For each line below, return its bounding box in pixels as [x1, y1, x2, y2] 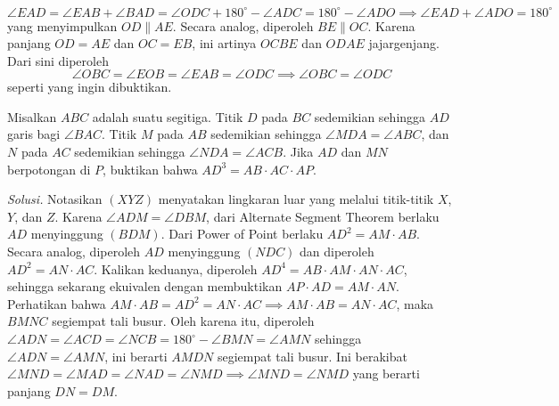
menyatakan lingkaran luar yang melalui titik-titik [158, 190, 434, 208]
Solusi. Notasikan [7, 190, 103, 208]
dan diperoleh [300, 242, 374, 261]
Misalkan [7, 107, 57, 126]
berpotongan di [7, 159, 91, 178]
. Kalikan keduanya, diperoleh [94, 259, 258, 278]
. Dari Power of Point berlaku [160, 224, 324, 243]
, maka [396, 294, 434, 313]
